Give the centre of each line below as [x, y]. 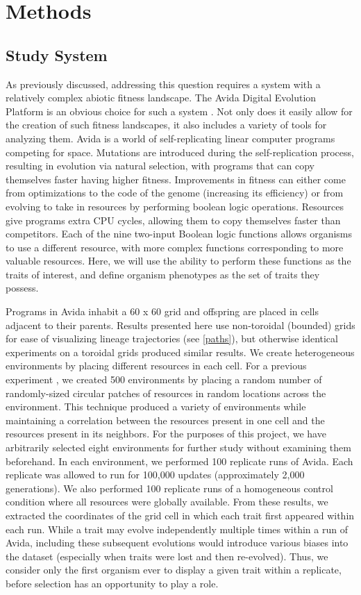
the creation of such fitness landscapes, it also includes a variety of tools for [166, 125]
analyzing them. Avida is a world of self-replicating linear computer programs [170, 138]
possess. [22, 288]
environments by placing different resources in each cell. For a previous [156, 366]
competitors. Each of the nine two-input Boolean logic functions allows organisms [179, 234]
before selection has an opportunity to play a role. [112, 583]
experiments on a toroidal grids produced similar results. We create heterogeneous [180, 352]
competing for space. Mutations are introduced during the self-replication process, [180, 152]
